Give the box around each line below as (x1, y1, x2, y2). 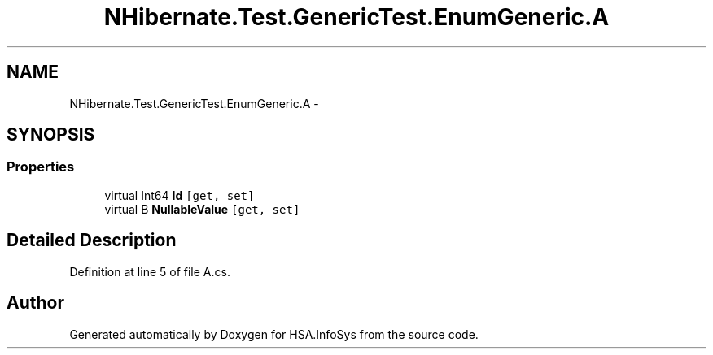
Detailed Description (7, 230, 177, 251)
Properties (7, 158, 75, 175)
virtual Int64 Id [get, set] (104, 188, 255, 202)
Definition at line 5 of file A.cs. (69, 264, 230, 279)
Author (7, 292, 64, 314)
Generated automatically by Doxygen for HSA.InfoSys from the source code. (69, 327, 479, 341)
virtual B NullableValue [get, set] (104, 201, 300, 216)
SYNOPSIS (7, 124, 95, 145)
